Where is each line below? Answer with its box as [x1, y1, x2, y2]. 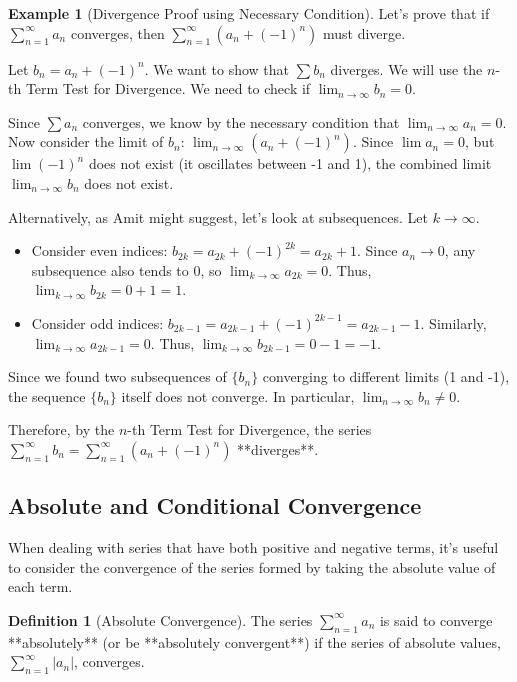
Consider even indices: [31, 240, 168, 261]
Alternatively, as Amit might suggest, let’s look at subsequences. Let [8, 206, 428, 227]
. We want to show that [144, 58, 290, 79]
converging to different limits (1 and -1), [262, 366, 510, 387]
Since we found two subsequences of [8, 366, 227, 387]
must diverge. [322, 22, 406, 43]
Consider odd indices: [31, 312, 164, 333]
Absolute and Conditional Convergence [8, 490, 422, 521]
